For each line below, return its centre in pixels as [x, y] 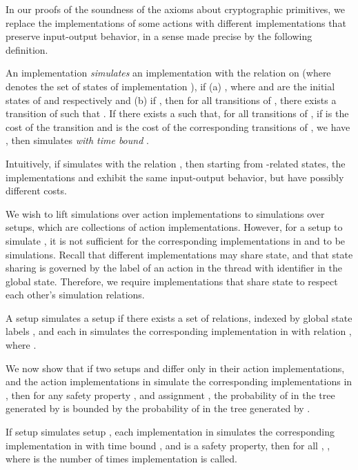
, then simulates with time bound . [77, 140]
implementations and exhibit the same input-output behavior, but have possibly [175, 177]
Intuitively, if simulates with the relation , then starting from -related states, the [176, 163]
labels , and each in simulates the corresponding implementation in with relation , [179, 331]
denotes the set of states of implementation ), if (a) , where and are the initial [170, 86]
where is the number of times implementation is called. [121, 459]
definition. [27, 49]
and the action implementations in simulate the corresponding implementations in [179, 381]
